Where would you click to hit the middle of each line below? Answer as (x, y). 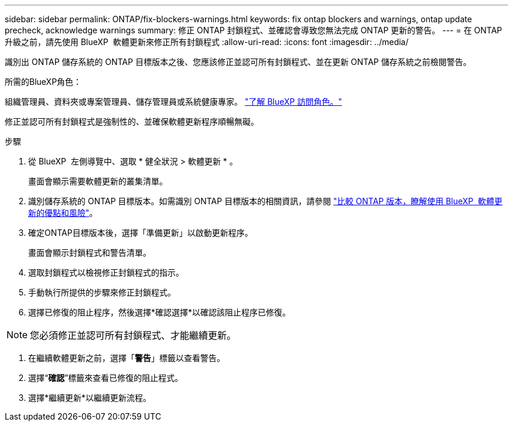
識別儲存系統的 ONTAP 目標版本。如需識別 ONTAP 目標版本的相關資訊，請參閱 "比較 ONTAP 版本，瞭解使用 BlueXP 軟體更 (266, 201)
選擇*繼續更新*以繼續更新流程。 (90, 398)
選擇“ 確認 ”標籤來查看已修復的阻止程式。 (106, 378)
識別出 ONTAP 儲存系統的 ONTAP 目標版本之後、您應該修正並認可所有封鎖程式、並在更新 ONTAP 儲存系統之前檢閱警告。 (238, 62)
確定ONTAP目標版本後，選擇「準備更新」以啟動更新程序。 (141, 233)
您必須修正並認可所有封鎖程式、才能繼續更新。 (133, 335)
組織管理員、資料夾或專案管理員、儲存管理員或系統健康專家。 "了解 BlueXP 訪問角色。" (173, 102)
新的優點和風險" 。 (63, 213)
